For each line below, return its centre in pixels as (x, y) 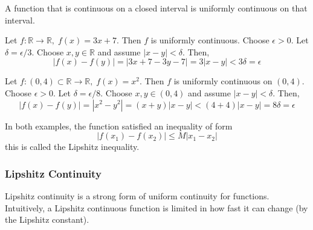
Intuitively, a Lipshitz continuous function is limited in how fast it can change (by (156, 207)
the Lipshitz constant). (47, 219)
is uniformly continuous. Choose (210, 40)
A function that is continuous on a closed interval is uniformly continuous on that (156, 8)
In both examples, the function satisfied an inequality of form (119, 126)
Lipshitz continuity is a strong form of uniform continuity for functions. (137, 195)
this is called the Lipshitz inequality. (72, 147)
